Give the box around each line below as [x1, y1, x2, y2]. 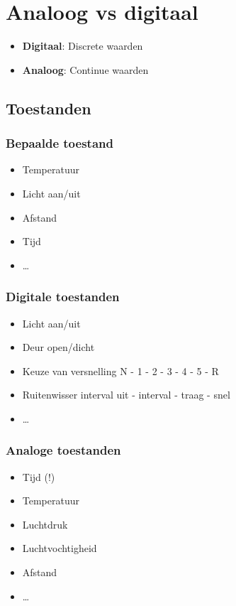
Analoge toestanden [6, 441, 121, 459]
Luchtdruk [22, 516, 68, 531]
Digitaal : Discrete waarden [22, 38, 143, 53]
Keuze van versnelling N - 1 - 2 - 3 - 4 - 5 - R [22, 363, 219, 378]
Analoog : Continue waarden [22, 62, 149, 77]
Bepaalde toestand [6, 134, 113, 152]
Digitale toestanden [6, 288, 120, 305]
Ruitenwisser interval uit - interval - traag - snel [22, 387, 230, 402]
